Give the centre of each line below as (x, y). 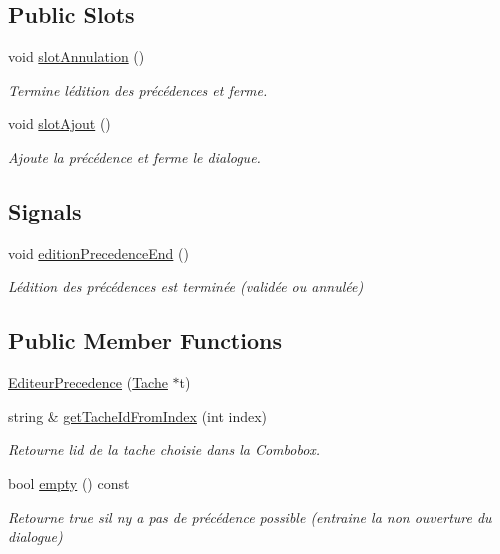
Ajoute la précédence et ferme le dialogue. (134, 156)
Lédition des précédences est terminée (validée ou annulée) (186, 286)
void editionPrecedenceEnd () (98, 252)
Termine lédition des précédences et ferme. (138, 89)
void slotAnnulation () (76, 56)
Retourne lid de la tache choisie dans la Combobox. (164, 449)
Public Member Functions (145, 340)
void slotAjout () (59, 123)
